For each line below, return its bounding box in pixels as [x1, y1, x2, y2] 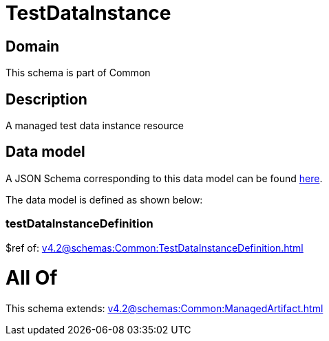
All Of [6, 266, 58, 290]
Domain [6, 37, 60, 55]
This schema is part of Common [6, 67, 151, 79]
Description [6, 90, 87, 108]
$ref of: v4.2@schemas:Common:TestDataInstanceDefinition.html [6, 241, 304, 254]
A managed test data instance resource [6, 120, 184, 132]
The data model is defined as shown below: [6, 193, 203, 206]
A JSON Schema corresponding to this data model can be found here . [6, 172, 323, 184]
